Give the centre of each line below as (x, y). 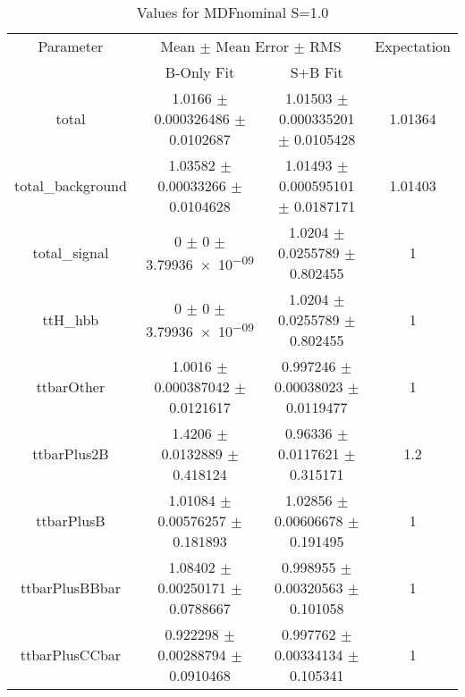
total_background (71, 185)
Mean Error (253, 46)
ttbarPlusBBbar (70, 588)
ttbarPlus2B (71, 453)
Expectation (413, 46)
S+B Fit (317, 72)
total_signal (71, 252)
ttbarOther (71, 386)
